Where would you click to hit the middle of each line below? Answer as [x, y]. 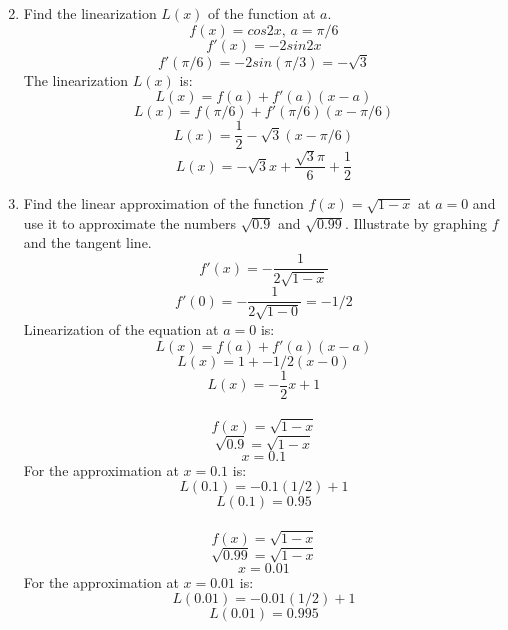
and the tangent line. [87, 242]
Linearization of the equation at [121, 328]
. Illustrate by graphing [416, 222]
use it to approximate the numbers [129, 222]
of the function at [262, 13]
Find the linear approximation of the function [163, 203]
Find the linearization [90, 13]
